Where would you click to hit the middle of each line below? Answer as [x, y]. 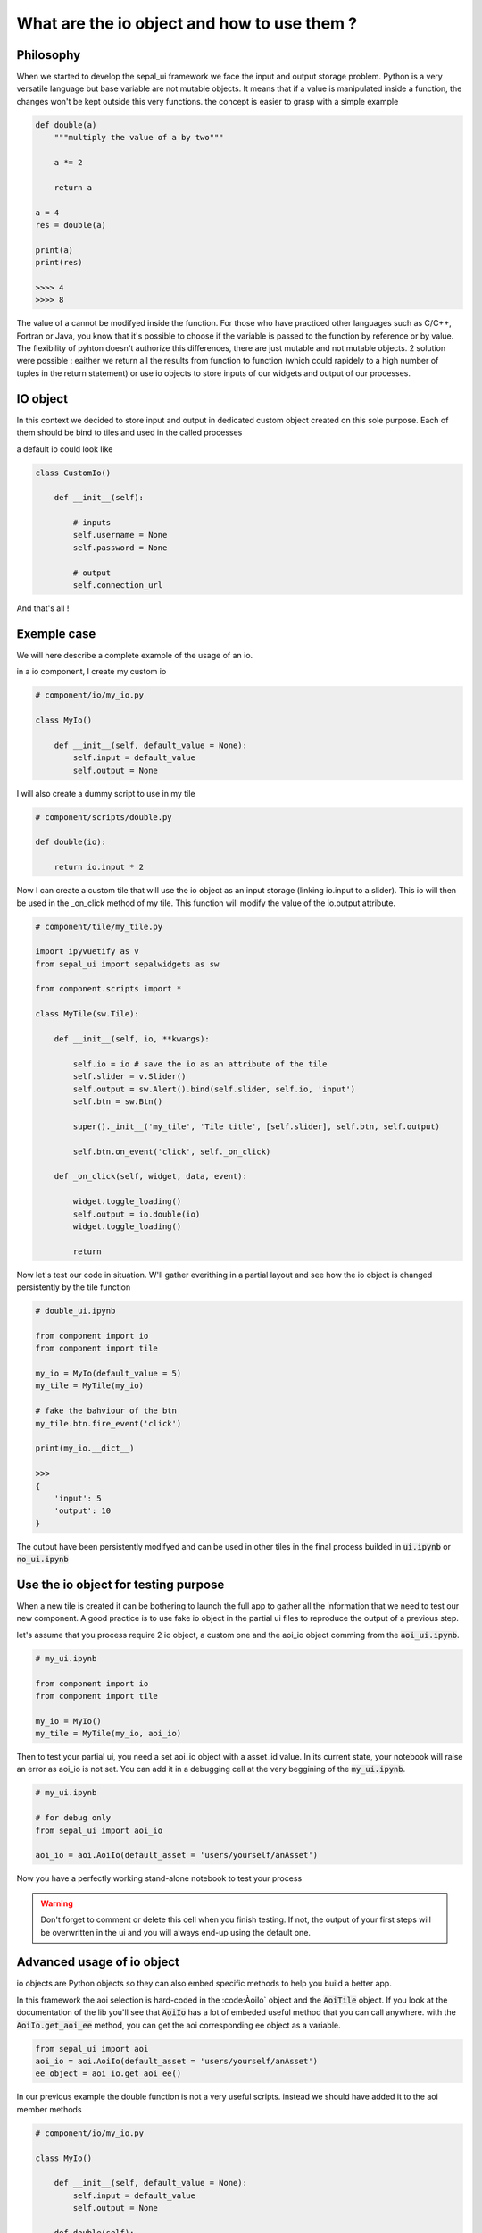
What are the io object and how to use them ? [187, 23]
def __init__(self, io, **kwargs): [132, 1039]
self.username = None [120, 535]
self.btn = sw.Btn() [118, 1102]
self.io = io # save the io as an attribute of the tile [200, 1064]
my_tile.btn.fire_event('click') [108, 1423]
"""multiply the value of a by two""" [139, 138]
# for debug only [73, 1818]
